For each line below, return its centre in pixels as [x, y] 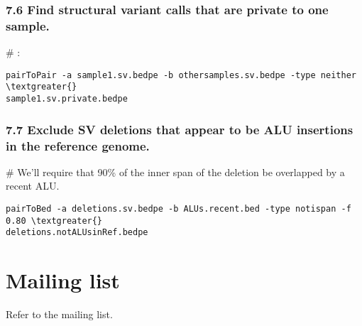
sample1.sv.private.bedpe [67, 99]
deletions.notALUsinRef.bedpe [77, 233]
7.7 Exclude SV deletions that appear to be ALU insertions [180, 129]
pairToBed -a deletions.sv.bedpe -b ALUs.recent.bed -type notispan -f [179, 209]
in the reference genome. [78, 145]
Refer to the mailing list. [59, 314]
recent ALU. [33, 186]
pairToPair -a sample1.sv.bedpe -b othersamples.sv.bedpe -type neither [181, 75]
